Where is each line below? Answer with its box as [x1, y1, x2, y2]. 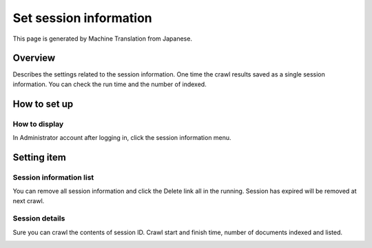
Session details [12, 214, 65, 223]
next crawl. [12, 196, 45, 205]
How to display [12, 119, 64, 129]
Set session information [12, 10, 153, 25]
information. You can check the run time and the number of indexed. [12, 80, 207, 88]
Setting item [12, 152, 67, 163]
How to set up [12, 98, 74, 110]
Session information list [12, 172, 94, 182]
